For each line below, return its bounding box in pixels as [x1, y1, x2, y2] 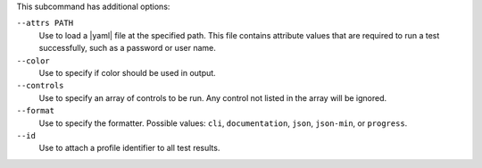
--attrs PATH [16, 18, 74, 29]
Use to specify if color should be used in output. [38, 67, 216, 78]
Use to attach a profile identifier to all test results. [38, 143, 220, 154]
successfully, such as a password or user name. [38, 43, 216, 54]
